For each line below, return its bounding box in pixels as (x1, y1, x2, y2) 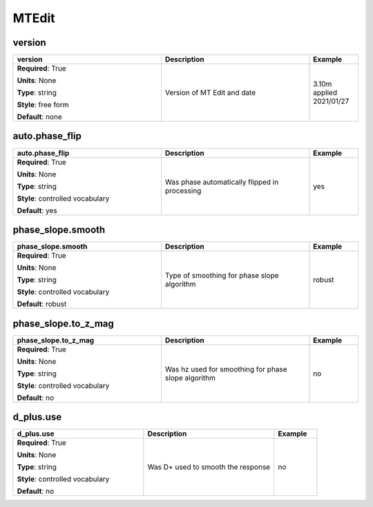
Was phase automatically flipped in (164, 177, 279, 187)
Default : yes (17, 205, 58, 215)
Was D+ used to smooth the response (147, 462, 271, 472)
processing (164, 185, 202, 195)
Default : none (17, 112, 62, 122)
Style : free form (17, 100, 69, 110)
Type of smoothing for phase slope (164, 270, 279, 280)
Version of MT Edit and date (164, 88, 256, 98)
